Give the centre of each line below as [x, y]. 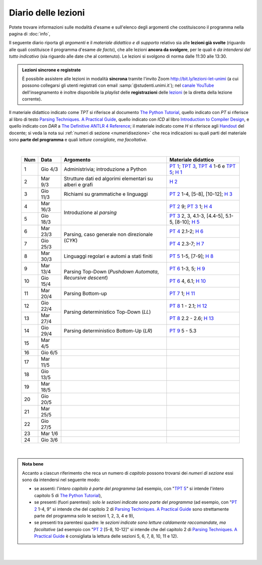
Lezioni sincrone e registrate [51, 70]
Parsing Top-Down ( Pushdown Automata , [111, 272]
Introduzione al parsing [90, 212]
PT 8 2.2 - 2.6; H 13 [191, 318]
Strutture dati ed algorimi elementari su [108, 178]
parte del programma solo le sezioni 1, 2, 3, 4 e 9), [84, 516]
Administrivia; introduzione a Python [105, 169]
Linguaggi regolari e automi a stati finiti [108, 256]
